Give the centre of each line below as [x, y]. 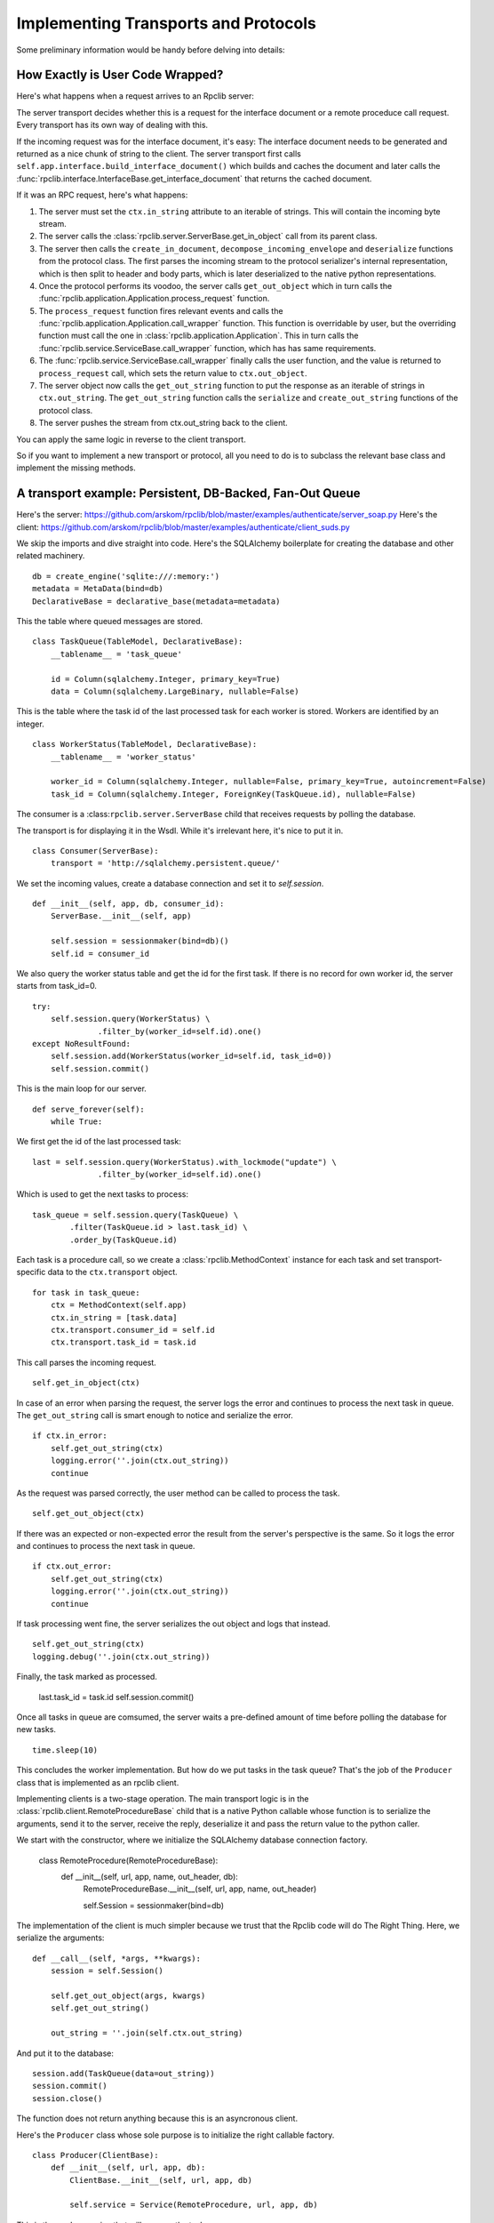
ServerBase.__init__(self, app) [121, 916]
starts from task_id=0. [57, 986]
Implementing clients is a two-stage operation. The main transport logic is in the [163, 1798]
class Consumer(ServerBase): [96, 851]
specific [31, 1272]
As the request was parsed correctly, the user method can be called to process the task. [178, 1493]
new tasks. [36, 1729]
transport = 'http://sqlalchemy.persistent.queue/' [165, 863]
